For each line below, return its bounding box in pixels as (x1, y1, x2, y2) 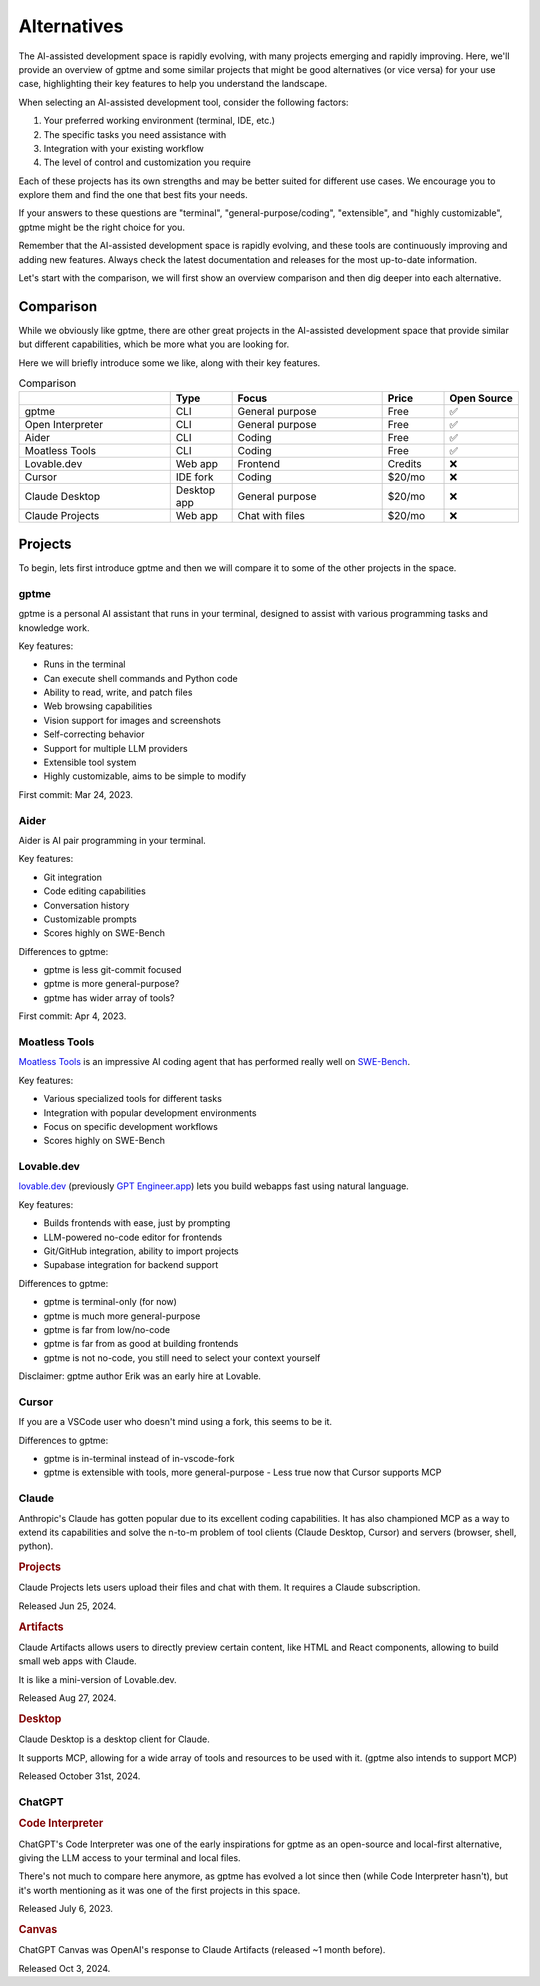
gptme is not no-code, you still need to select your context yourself (43, 1351, 321, 1364)
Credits (387, 457, 422, 471)
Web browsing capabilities (43, 700, 153, 712)
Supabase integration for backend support (43, 1259, 219, 1271)
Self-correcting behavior (43, 728, 145, 740)
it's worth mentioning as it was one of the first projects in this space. (18, 1884, 301, 1896)
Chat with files (237, 509, 305, 523)
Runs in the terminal (43, 658, 126, 670)
